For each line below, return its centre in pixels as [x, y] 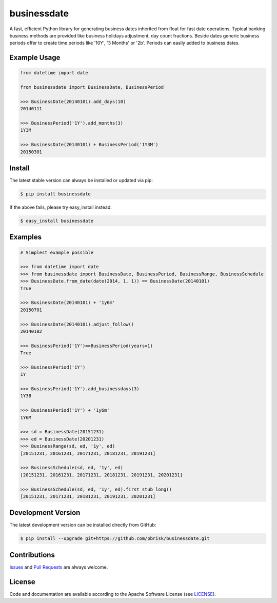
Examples [26, 237]
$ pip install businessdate [55, 194]
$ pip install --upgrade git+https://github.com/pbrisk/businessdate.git [115, 539]
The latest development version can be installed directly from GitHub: [83, 525]
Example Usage [35, 58]
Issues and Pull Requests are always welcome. [59, 567]
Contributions [32, 555]
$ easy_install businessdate [57, 221]
